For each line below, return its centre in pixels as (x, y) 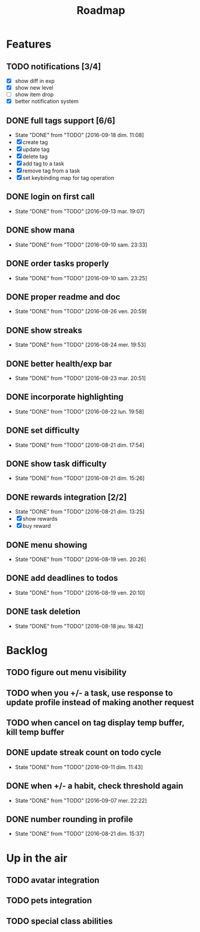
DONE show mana (41, 230)
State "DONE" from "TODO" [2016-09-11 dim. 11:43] (79, 767)
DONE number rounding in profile (70, 819)
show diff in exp (35, 81)
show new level (34, 88)
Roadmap (101, 11)
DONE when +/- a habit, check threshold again (95, 786)
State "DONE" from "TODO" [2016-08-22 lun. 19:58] (79, 411)
